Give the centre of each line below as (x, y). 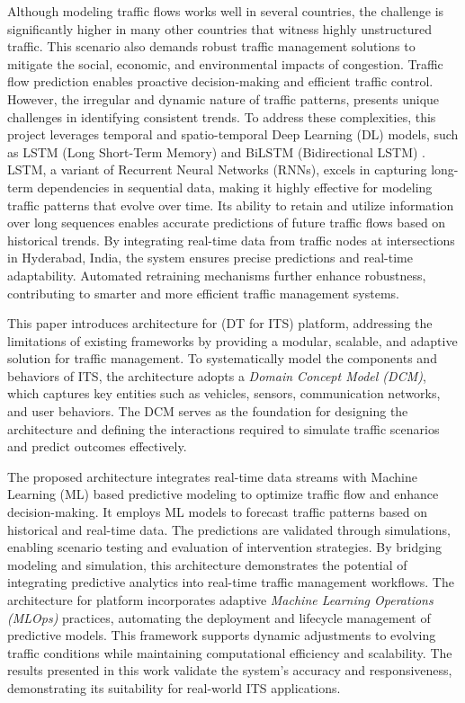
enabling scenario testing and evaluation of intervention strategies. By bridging (224, 547)
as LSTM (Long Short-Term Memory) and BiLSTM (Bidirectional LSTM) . (217, 151)
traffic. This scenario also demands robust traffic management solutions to (211, 46)
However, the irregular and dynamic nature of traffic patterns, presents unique (224, 98)
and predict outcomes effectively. (97, 446)
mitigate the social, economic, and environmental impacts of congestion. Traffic (225, 63)
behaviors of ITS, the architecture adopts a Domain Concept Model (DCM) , (217, 375)
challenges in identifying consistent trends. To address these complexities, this (222, 116)
